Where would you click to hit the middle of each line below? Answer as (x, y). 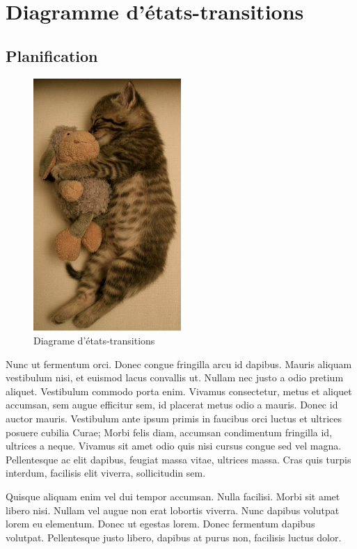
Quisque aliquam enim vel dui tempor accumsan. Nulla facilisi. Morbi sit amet (173, 496)
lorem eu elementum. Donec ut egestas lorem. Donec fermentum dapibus (160, 524)
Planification (52, 55)
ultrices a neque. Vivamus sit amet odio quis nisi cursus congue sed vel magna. (174, 446)
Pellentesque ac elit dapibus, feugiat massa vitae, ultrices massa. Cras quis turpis (178, 459)
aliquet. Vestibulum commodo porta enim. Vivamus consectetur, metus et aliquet (179, 391)
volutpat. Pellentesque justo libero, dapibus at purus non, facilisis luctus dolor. (174, 537)
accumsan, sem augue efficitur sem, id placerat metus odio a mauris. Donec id (172, 405)
